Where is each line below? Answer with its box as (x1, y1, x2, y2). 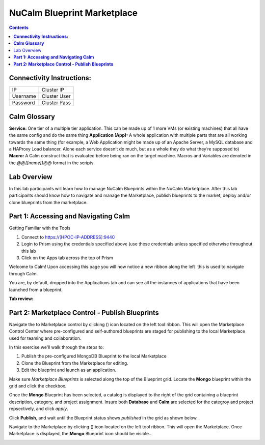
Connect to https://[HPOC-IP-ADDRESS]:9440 (21, 234, 115, 240)
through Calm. (9, 270, 38, 276)
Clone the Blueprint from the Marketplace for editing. (21, 360, 129, 366)
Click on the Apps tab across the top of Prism (21, 255, 113, 261)
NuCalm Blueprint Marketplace (9, 7, 138, 18)
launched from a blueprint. (9, 287, 63, 293)
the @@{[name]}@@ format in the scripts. (9, 160, 95, 166)
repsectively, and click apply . (9, 406, 68, 412)
